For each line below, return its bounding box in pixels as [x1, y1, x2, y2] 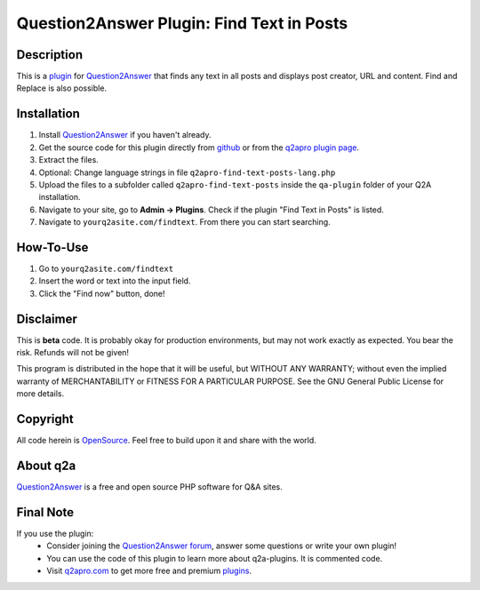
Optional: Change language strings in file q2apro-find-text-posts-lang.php [38, 167, 336, 178]
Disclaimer [16, 311, 77, 326]
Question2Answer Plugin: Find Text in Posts [16, 13, 348, 33]
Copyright [16, 411, 75, 427]
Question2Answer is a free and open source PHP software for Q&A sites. [16, 482, 284, 492]
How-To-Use [16, 240, 89, 255]
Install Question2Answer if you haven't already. [38, 130, 212, 140]
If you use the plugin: [16, 528, 94, 538]
